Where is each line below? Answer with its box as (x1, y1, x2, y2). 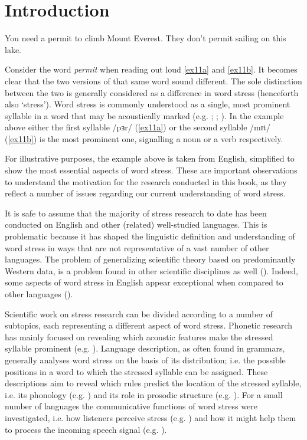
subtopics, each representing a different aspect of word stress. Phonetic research (5, 319, 293, 331)
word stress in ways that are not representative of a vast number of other (5, 241, 269, 254)
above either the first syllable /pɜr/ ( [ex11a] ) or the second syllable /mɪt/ (5, 121, 271, 133)
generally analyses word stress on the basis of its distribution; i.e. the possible (5, 353, 286, 366)
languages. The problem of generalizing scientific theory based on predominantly (5, 253, 296, 265)
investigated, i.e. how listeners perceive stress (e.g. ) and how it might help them (5, 411, 296, 423)
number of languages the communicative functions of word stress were (5, 400, 257, 412)
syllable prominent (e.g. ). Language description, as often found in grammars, (5, 342, 285, 354)
